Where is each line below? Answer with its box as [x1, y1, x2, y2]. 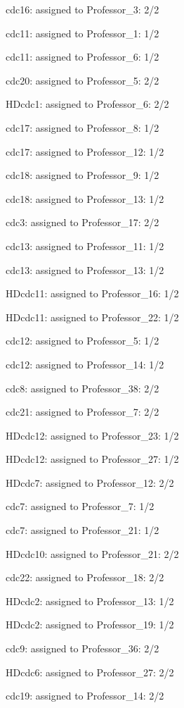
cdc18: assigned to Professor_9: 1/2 [6, 168, 159, 182]
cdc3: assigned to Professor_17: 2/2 [6, 215, 159, 230]
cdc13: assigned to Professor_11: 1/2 [6, 238, 164, 253]
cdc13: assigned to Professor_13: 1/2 [6, 262, 164, 277]
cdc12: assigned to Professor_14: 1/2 [6, 356, 164, 371]
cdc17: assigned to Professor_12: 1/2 [6, 144, 164, 159]
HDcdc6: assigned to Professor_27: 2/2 [6, 664, 174, 679]
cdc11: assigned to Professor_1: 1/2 [6, 25, 159, 40]
